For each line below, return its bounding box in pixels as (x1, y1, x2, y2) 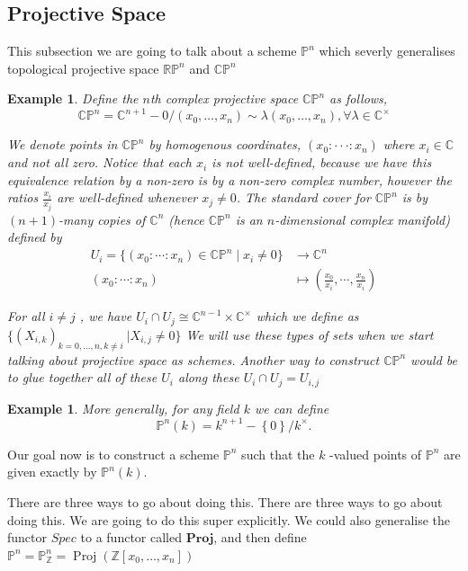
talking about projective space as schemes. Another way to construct (7, 350, 380, 369)
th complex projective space (149, 89, 299, 108)
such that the (241, 444, 315, 463)
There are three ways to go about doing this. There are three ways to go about (7, 493, 443, 512)
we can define (254, 398, 329, 417)
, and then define (213, 528, 307, 547)
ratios (7, 188, 39, 207)
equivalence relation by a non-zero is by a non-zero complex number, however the (7, 170, 453, 189)
